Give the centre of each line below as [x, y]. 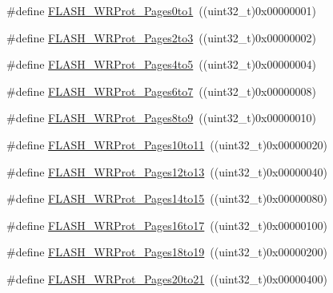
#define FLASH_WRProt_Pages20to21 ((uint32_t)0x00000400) [167, 278]
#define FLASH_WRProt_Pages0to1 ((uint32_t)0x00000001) [161, 10]
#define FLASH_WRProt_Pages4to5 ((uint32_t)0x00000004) [161, 64]
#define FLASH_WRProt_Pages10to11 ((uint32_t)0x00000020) [167, 144]
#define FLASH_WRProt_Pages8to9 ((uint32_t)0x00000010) [161, 118]
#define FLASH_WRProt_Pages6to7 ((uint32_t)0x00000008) [161, 91]
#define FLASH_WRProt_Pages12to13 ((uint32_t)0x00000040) [167, 171]
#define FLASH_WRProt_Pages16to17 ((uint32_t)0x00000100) [167, 225]
